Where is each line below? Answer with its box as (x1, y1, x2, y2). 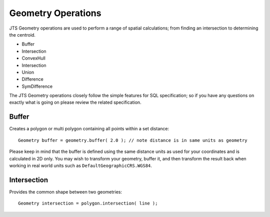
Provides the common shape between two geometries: (9, 188, 122, 195)
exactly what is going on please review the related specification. (9, 99, 142, 105)
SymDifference (21, 83, 52, 89)
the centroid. (9, 32, 36, 38)
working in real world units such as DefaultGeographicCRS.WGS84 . (9, 162, 152, 168)
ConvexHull (21, 55, 46, 61)
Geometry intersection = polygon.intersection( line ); (18, 200, 158, 206)
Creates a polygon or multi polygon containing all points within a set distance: (9, 126, 169, 132)
